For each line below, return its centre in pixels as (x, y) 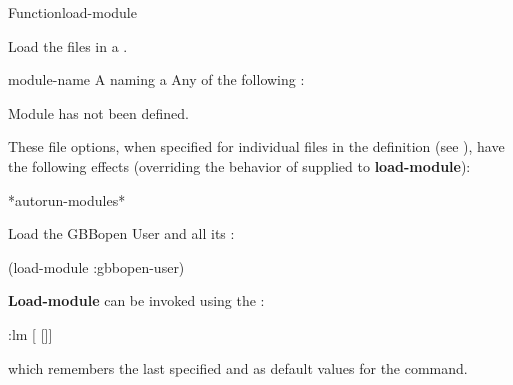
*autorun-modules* (67, 199)
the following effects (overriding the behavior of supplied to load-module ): (239, 165)
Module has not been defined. (98, 112)
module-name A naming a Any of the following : (156, 79)
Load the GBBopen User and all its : (121, 233)
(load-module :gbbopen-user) (96, 266)
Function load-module (72, 12)
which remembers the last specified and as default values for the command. (238, 367)
